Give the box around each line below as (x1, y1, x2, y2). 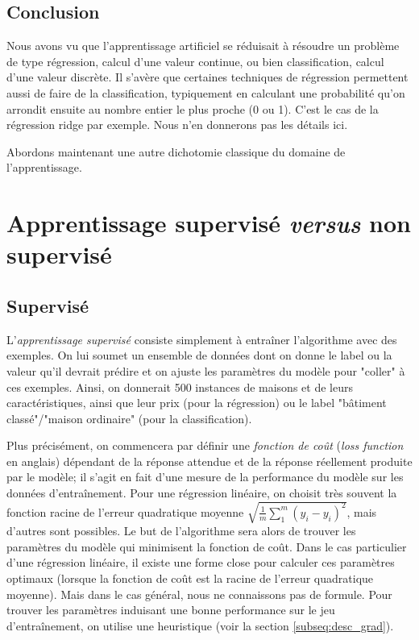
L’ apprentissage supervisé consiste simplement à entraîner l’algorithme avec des (6, 330, 397, 347)
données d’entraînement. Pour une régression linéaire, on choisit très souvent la (6, 484, 397, 501)
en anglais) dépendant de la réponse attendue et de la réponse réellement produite (6, 452, 413, 469)
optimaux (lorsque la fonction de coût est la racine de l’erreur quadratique (6, 569, 374, 586)
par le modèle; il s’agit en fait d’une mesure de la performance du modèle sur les (6, 468, 404, 485)
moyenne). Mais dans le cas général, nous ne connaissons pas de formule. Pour (6, 585, 392, 602)
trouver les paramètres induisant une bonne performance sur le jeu (6, 601, 335, 618)
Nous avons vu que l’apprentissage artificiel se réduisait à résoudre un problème (6, 37, 400, 54)
